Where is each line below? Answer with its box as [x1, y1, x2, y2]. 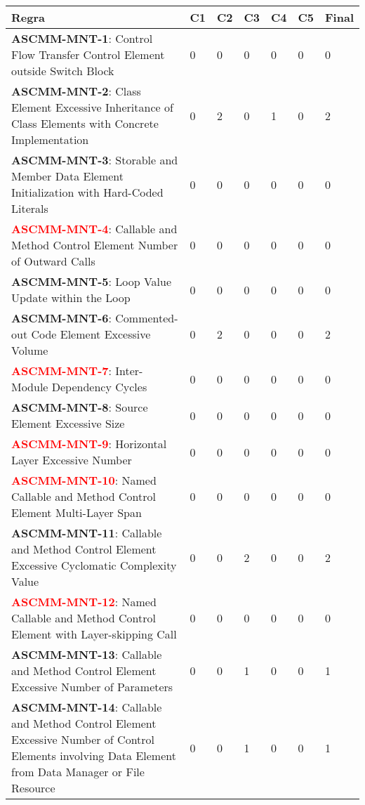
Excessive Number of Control [11, 731, 155, 747]
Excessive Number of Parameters [11, 679, 173, 695]
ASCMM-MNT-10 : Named [11, 472, 157, 488]
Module [11, 379, 48, 395]
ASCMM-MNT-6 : [11, 310, 112, 326]
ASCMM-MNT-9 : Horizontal [11, 436, 167, 452]
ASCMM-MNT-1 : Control [11, 30, 153, 46]
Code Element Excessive [31, 326, 151, 342]
